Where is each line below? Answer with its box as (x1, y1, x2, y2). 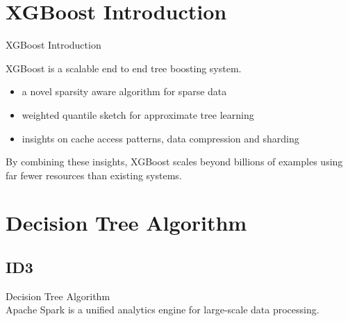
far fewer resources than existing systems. (6, 167, 182, 182)
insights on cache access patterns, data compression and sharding (22, 131, 299, 145)
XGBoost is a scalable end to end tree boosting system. (6, 60, 242, 75)
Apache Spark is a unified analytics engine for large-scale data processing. (6, 302, 320, 317)
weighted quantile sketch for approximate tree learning (22, 107, 254, 122)
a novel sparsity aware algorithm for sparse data (22, 84, 227, 99)
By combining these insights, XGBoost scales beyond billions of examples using (6, 154, 343, 169)
